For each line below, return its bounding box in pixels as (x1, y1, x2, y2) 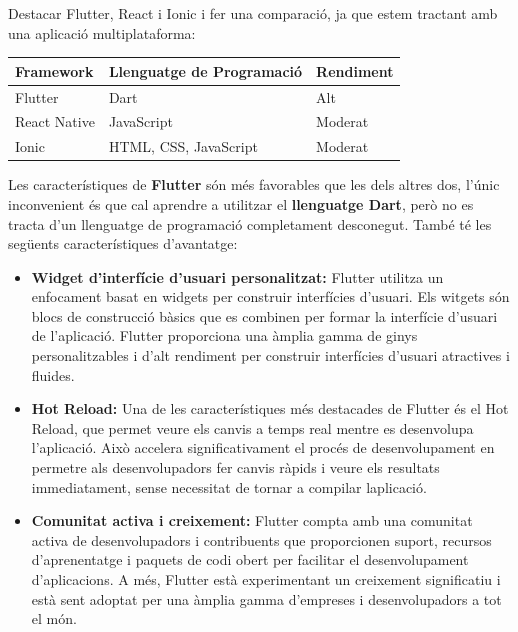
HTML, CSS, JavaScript (108, 136, 258, 157)
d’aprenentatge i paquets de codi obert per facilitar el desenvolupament (31, 549, 469, 570)
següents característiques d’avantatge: (8, 233, 238, 254)
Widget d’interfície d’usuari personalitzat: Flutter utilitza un (31, 266, 444, 287)
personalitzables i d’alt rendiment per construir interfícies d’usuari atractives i (31, 345, 510, 366)
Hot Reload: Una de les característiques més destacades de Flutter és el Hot (31, 398, 509, 419)
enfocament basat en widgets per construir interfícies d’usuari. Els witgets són (31, 286, 510, 307)
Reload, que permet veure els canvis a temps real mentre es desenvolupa (31, 417, 474, 438)
